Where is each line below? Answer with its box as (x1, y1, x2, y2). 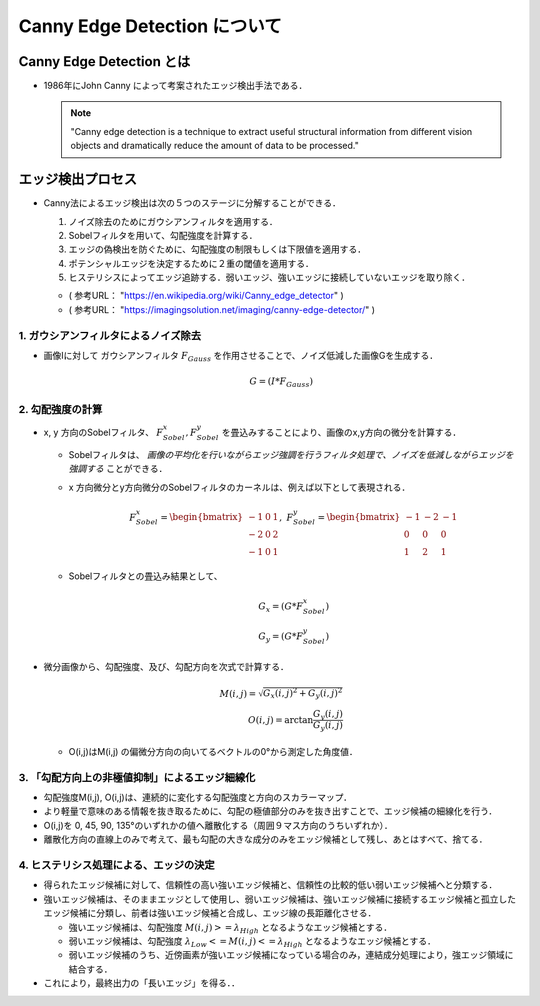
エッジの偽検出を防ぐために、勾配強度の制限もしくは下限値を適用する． (68, 243, 367, 255)
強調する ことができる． (68, 463, 168, 475)
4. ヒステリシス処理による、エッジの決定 (18, 858, 215, 872)
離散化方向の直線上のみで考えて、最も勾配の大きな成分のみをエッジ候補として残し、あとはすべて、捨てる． (43, 833, 488, 845)
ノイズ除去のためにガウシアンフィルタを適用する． (68, 215, 279, 227)
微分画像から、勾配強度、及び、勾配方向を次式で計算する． (43, 661, 289, 673)
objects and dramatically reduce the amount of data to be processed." (70, 140, 360, 152)
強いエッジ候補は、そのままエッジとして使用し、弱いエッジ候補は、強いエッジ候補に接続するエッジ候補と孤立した (43, 893, 517, 905)
